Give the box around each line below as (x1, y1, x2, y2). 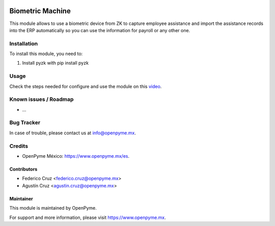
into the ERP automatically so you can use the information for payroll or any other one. (9, 27, 190, 33)
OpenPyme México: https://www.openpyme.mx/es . (22, 153, 130, 159)
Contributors (9, 166, 38, 172)
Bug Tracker (9, 119, 41, 126)
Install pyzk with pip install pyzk (22, 60, 89, 66)
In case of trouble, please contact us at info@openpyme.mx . (9, 130, 136, 136)
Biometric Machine (9, 7, 71, 15)
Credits (9, 143, 28, 150)
